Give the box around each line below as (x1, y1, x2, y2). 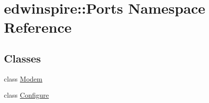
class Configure (4, 90, 49, 100)
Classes (4, 50, 41, 65)
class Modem (4, 73, 42, 83)
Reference (4, 17, 72, 37)
